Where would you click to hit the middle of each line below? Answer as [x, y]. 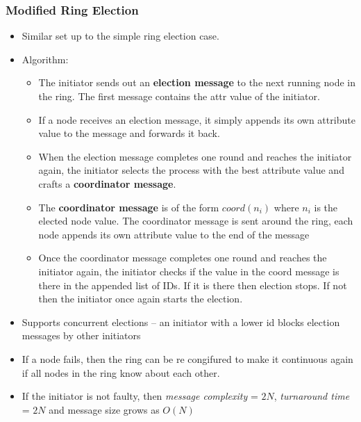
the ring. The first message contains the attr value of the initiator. [179, 96]
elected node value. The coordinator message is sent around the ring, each [196, 221]
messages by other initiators [81, 335]
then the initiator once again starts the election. [141, 299]
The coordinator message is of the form [129, 207]
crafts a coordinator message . [107, 183]
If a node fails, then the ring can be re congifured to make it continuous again [187, 358]
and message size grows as [104, 409]
